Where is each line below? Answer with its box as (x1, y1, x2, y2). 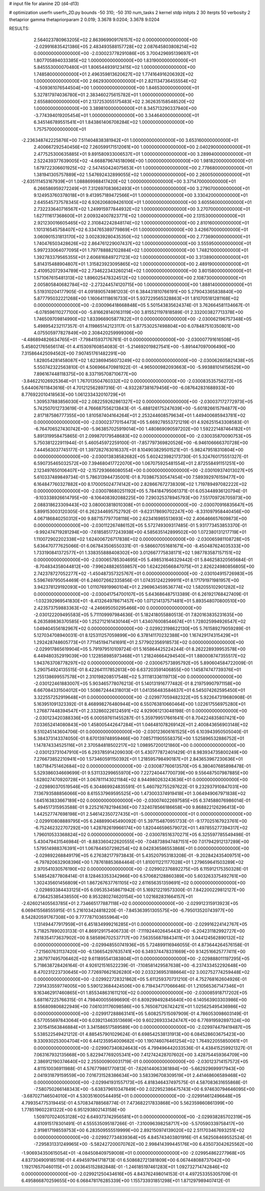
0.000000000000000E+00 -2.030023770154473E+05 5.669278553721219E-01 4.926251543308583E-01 (33, 419, 249, 425)
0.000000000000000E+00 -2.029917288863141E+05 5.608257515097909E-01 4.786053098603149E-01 (33, 1010, 248, 1017)
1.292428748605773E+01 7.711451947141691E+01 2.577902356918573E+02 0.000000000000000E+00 (33, 639, 244, 645)
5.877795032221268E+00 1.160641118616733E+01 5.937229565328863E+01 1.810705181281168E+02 (33, 295, 239, 302)
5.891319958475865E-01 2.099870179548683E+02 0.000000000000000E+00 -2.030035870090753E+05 (33, 433, 252, 439)
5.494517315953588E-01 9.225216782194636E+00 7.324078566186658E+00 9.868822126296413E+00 (33, 804, 245, 810)
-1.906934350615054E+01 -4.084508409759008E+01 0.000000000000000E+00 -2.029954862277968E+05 (21, 1150, 245, 1156)
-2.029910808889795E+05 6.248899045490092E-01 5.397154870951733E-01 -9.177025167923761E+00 (33, 818, 247, 824)
